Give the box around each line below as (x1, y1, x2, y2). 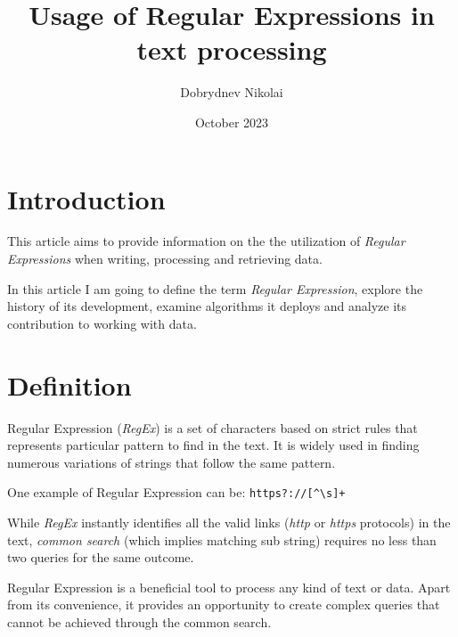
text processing (136, 31, 327, 68)
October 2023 (194, 112, 269, 131)
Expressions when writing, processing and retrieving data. (7, 249, 323, 268)
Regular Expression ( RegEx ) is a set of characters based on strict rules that (7, 418, 418, 437)
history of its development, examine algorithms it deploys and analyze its (7, 297, 407, 315)
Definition (7, 366, 132, 403)
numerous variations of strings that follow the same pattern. (7, 453, 336, 471)
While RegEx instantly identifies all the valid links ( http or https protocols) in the (7, 512, 451, 531)
